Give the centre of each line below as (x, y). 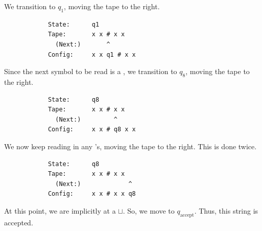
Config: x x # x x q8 (92, 194)
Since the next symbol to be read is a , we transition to (91, 71)
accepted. (19, 222)
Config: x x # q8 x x (92, 130)
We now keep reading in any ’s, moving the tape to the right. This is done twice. (130, 146)
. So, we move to (149, 210)
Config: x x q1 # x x (92, 54)
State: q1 (74, 24)
